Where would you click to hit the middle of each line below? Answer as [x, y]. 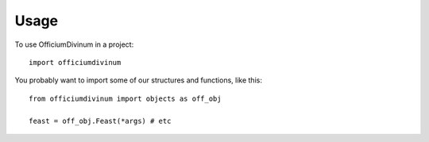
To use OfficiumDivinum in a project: [74, 44]
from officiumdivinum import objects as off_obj [125, 98]
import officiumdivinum [75, 62]
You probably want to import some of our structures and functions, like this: [138, 80]
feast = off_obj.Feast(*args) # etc [100, 121]
